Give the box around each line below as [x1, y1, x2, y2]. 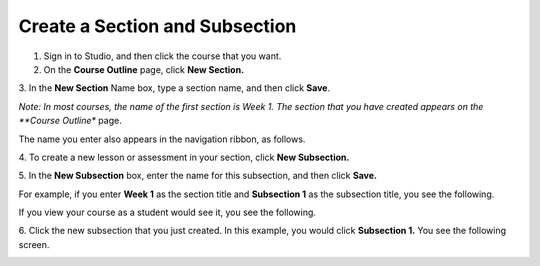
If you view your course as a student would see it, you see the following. [18, 206, 317, 219]
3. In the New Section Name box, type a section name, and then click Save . [18, 82, 330, 94]
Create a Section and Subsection [18, 15, 297, 37]
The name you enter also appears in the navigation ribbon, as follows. [18, 133, 306, 145]
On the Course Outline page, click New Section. [43, 63, 245, 75]
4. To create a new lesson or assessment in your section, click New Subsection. [18, 151, 350, 163]
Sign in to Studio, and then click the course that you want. [43, 50, 282, 62]
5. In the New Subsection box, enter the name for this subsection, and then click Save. [18, 170, 377, 182]
